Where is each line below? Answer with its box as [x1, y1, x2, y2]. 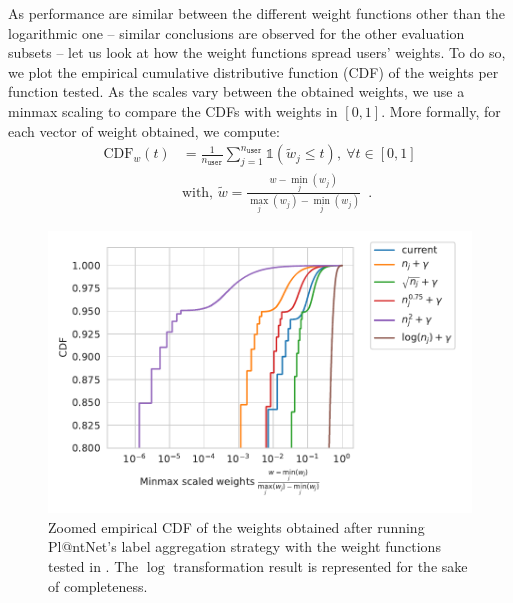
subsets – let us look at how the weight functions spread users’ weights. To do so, [8, 42, 506, 63]
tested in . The [48, 556, 139, 577]
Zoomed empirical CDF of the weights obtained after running [48, 516, 425, 537]
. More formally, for [381, 100, 501, 121]
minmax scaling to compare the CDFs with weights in [8, 100, 338, 121]
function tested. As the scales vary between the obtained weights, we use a [8, 81, 465, 102]
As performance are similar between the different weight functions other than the [8, 3, 506, 23]
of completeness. [48, 575, 148, 596]
